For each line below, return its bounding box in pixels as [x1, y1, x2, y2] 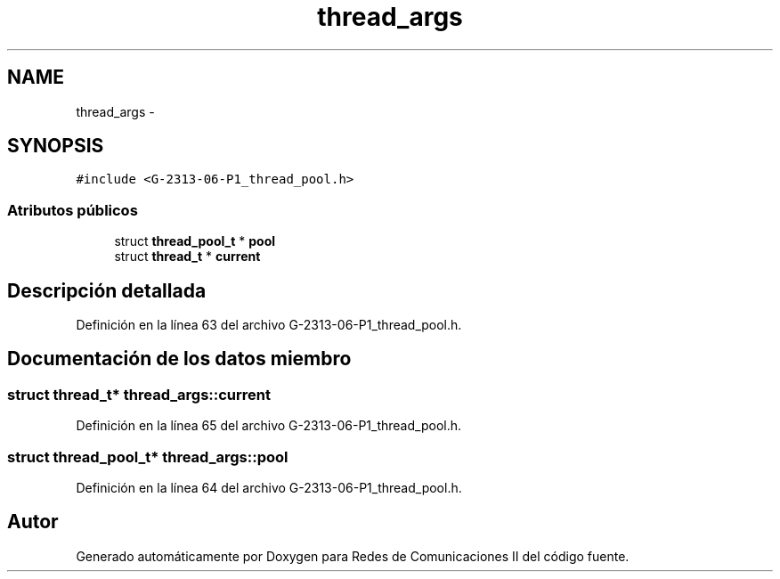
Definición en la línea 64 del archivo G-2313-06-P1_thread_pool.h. [76, 480, 462, 495]
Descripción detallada [7, 279, 207, 302]
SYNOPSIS [7, 135, 104, 158]
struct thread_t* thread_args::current [7, 385, 272, 404]
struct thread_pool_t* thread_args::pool [7, 447, 288, 466]
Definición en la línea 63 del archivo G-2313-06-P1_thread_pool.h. [76, 317, 462, 333]
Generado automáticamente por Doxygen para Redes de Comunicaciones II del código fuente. [76, 548, 630, 564]
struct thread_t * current [114, 249, 261, 265]
